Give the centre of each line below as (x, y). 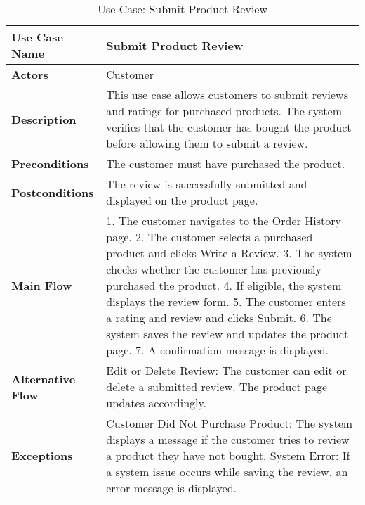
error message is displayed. (172, 488)
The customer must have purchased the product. (226, 164)
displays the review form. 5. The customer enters (226, 301)
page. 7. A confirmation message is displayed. (218, 350)
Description (44, 119)
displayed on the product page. (182, 200)
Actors (30, 74)
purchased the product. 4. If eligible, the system (224, 285)
